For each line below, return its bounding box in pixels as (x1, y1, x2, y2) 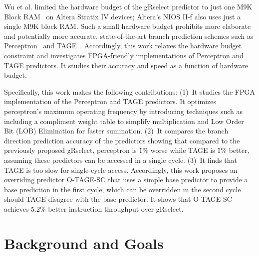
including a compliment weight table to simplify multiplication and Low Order (4, 116, 244, 126)
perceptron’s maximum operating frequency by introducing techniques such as (4, 106, 243, 116)
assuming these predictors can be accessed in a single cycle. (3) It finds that (4, 154, 237, 165)
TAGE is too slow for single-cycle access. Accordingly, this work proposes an (4, 164, 238, 175)
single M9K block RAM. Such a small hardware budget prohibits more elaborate (4, 21, 251, 31)
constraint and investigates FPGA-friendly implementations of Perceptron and (4, 50, 244, 60)
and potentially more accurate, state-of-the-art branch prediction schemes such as (4, 30, 254, 41)
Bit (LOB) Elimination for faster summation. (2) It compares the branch (4, 126, 229, 136)
